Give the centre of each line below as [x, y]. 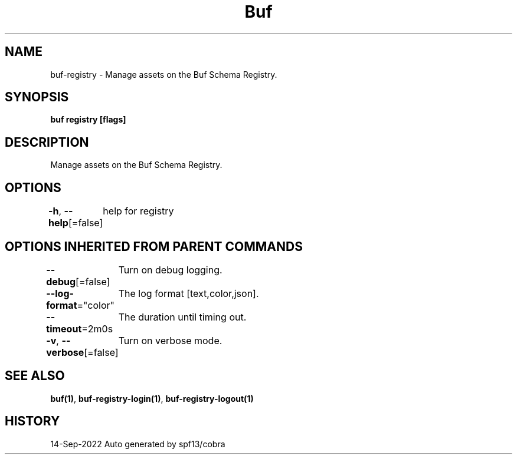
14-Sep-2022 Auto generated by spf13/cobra [138, 444]
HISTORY [32, 421]
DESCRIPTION [47, 142]
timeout [64, 328]
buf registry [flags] [88, 120]
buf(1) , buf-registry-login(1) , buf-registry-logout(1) [152, 398]
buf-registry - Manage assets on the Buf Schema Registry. [164, 74]
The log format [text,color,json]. [189, 293]
